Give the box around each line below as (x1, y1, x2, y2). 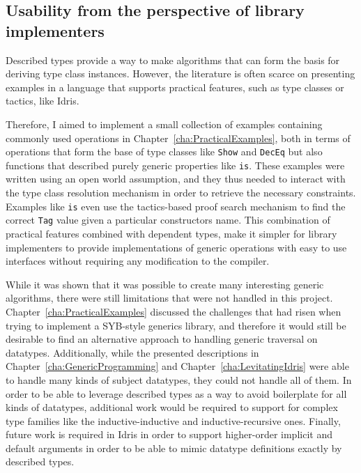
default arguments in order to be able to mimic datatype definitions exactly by (6, 440, 342, 455)
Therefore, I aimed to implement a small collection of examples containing (6, 116, 323, 131)
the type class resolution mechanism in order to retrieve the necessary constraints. (6, 185, 356, 200)
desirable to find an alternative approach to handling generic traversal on (6, 332, 318, 346)
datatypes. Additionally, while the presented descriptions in (6, 345, 259, 359)
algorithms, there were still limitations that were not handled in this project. (6, 290, 333, 305)
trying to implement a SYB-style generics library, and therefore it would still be (6, 318, 346, 332)
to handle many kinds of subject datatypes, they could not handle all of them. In (6, 372, 352, 387)
